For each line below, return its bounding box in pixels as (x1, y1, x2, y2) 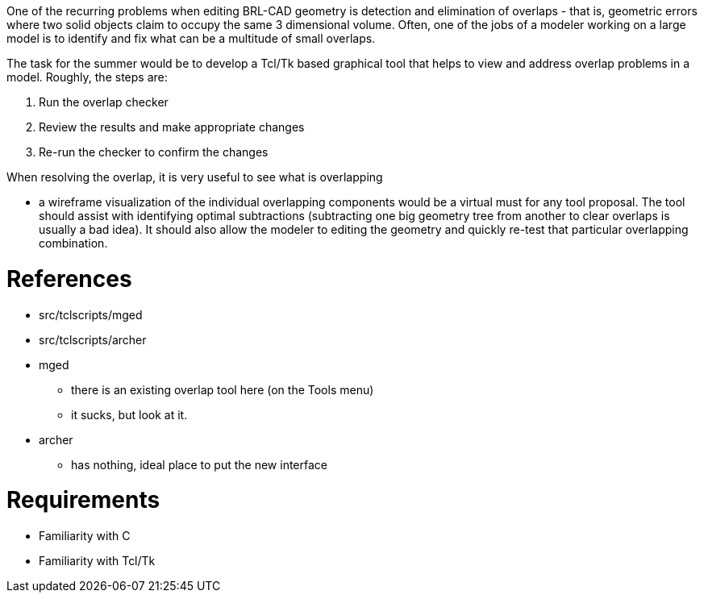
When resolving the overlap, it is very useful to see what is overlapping (6, 170, 383, 184)
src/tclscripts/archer (39, 332, 147, 347)
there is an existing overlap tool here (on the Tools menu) (71, 382, 374, 397)
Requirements (6, 486, 160, 514)
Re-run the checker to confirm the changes (39, 145, 269, 159)
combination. (39, 236, 108, 250)
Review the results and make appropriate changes (39, 120, 305, 134)
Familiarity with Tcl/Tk (39, 554, 156, 568)
